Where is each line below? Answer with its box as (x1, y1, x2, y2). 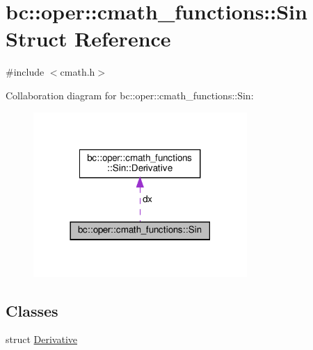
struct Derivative (6, 332, 78, 347)
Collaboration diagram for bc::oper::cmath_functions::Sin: (6, 87, 254, 102)
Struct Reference (6, 24, 171, 53)
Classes (6, 299, 58, 321)
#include (6, 65, 45, 79)
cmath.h (60, 65, 95, 79)
